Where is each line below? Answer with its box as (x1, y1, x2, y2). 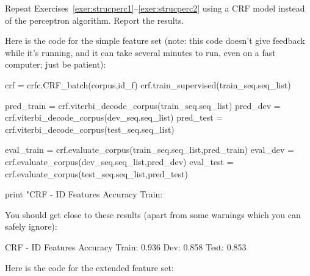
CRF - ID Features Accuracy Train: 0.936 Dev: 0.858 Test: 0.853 (5, 240, 247, 253)
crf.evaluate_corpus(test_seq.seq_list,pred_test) (5, 167, 189, 180)
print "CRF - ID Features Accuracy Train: (5, 188, 163, 200)
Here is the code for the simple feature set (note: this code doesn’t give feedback (5, 34, 305, 47)
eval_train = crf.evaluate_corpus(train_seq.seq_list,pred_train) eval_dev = (5, 143, 294, 156)
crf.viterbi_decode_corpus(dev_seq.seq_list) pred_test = (5, 111, 223, 124)
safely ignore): (5, 220, 57, 233)
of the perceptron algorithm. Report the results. (5, 13, 184, 26)
